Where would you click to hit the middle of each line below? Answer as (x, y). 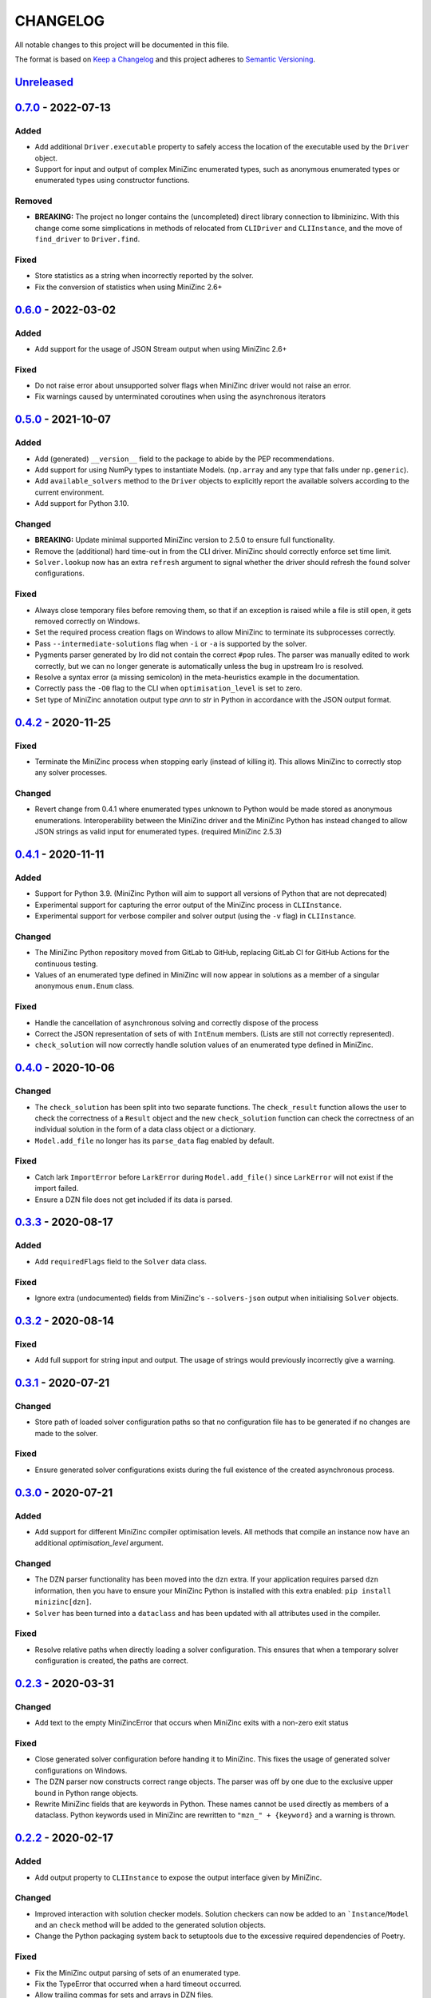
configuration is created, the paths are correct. (112, 1661)
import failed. (57, 1188)
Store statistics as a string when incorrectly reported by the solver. (144, 276)
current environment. (69, 492)
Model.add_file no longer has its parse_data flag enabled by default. (154, 1140)
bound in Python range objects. (87, 1793)
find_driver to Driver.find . (87, 239)
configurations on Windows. (81, 1770)
